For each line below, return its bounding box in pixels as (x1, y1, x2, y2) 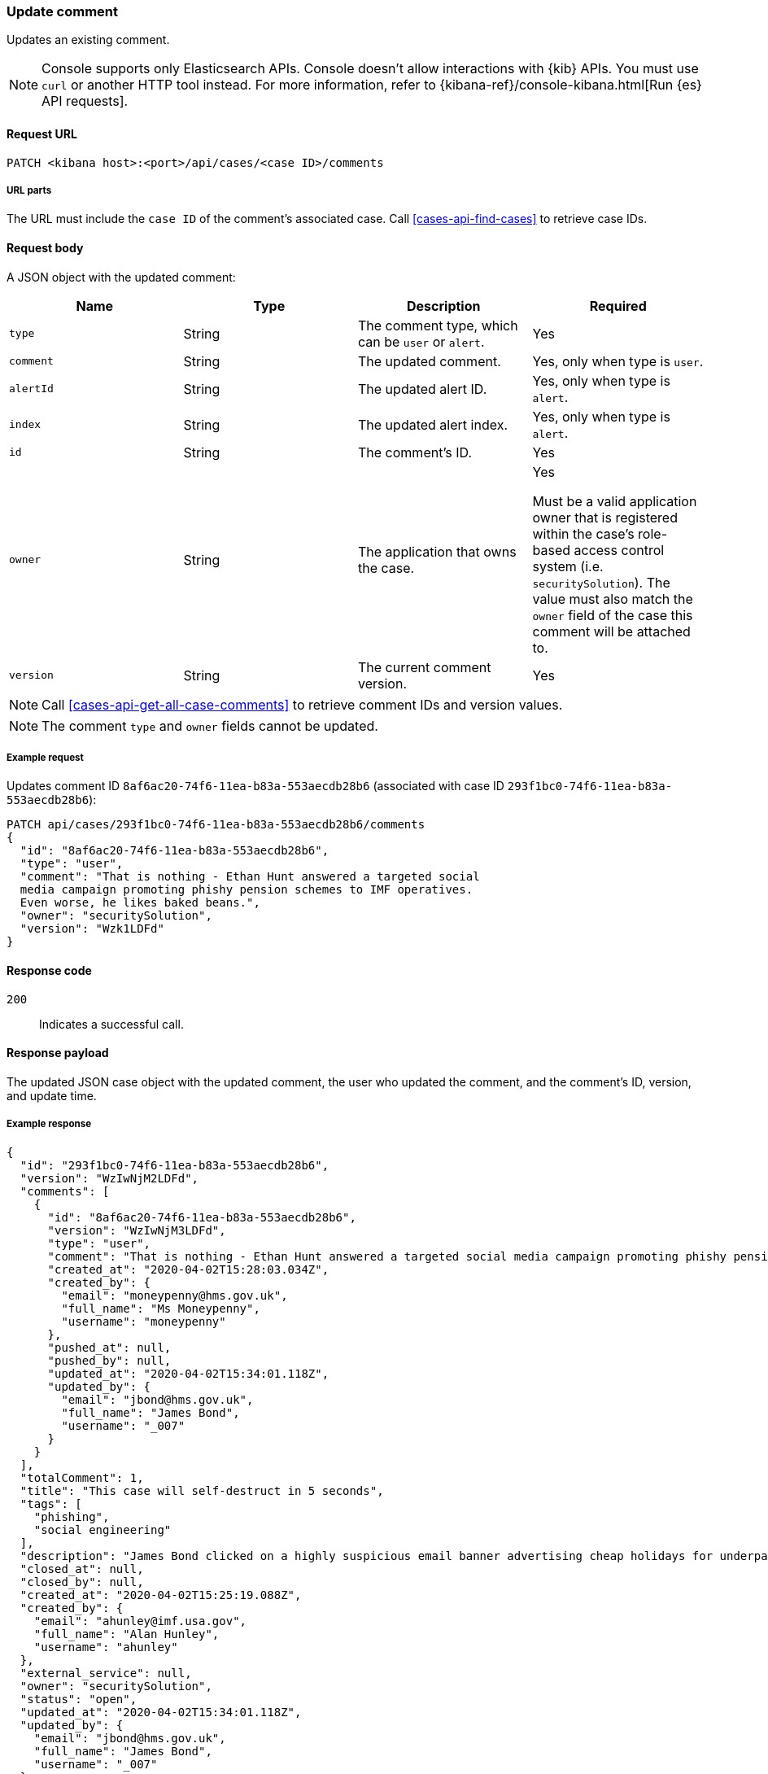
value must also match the (532, 590, 693, 607)
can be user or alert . (358, 333, 485, 350)
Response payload (7, 1046, 109, 1060)
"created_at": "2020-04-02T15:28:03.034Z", (47, 1262, 329, 1276)
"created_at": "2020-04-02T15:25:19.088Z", (20, 1588, 302, 1601)
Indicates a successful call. (39, 1016, 184, 1031)
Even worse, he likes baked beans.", (20, 896, 260, 910)
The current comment (358, 658, 491, 675)
